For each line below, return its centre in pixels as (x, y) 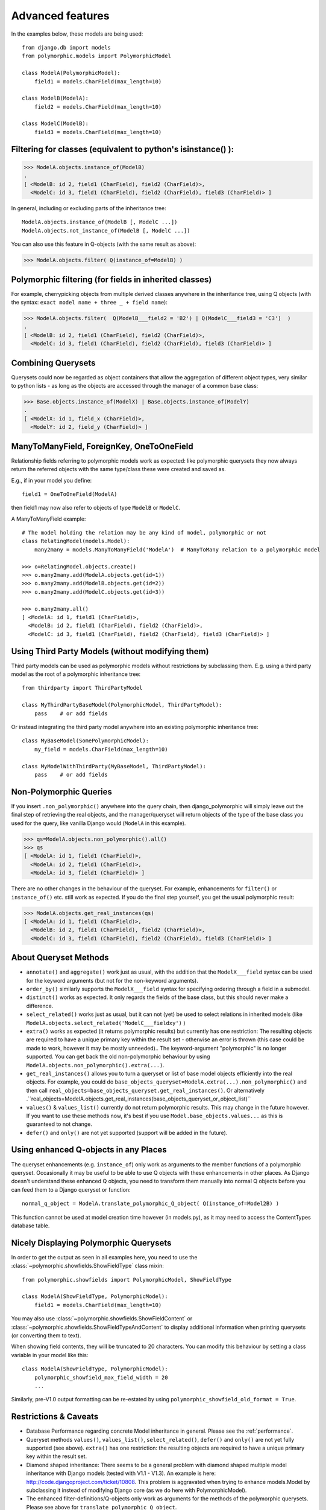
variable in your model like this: (50, 1355)
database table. (30, 1226)
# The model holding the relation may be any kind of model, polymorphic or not (144, 533)
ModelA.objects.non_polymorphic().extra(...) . (96, 1065)
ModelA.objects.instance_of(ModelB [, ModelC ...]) (100, 222)
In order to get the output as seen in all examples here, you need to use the (104, 1257)
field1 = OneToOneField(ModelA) (70, 494)
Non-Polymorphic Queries (62, 792)
